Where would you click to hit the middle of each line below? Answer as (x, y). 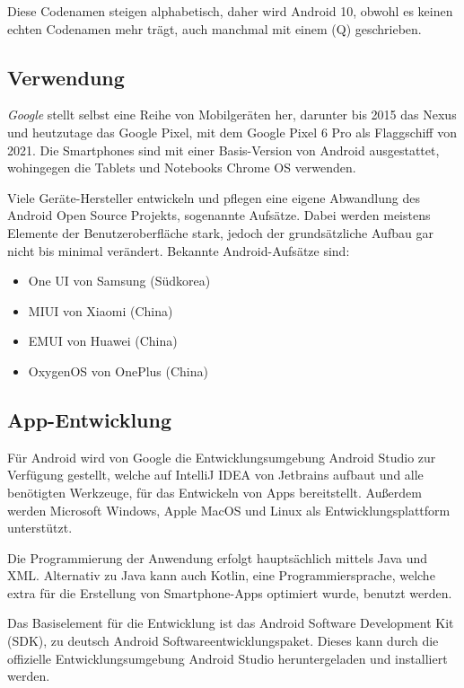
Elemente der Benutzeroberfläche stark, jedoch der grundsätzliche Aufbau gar (220, 232)
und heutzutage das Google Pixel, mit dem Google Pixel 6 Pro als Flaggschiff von (232, 132)
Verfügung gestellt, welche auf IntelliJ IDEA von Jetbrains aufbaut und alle (215, 475)
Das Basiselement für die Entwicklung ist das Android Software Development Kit (231, 623)
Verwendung (66, 77)
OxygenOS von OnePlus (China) (118, 370)
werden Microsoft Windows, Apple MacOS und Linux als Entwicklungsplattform (229, 510)
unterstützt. (40, 528)
